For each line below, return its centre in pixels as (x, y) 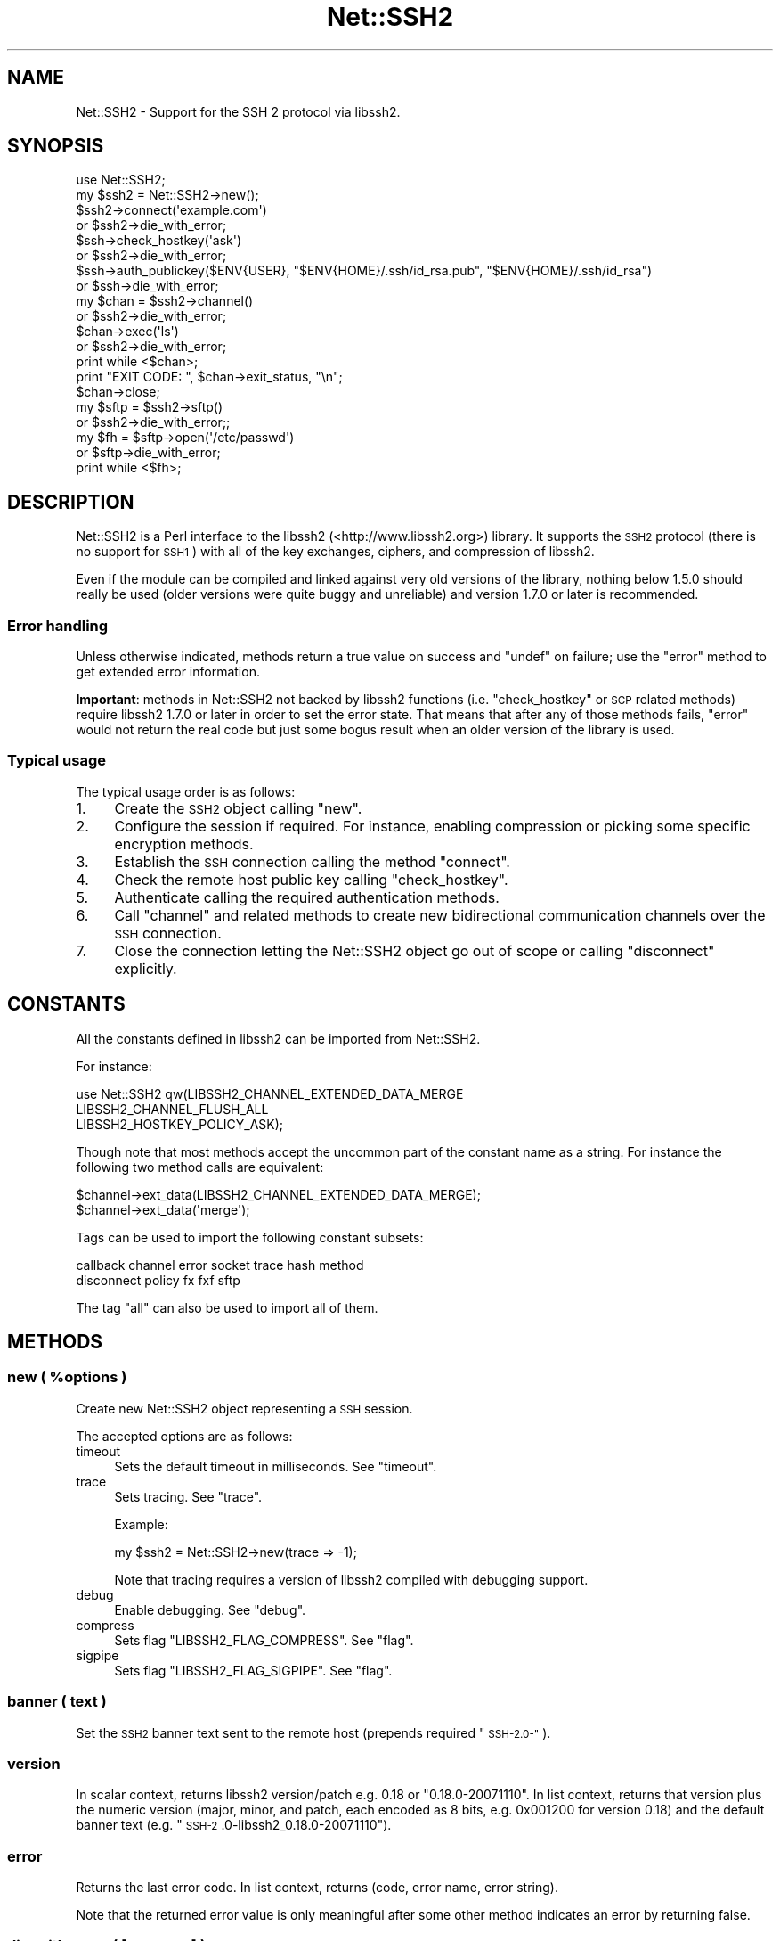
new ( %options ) (67, 1377)
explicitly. (146, 968)
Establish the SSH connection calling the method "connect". (312, 861)
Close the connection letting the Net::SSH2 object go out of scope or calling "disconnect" (414, 950)
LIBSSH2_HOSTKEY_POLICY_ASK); (180, 1124)
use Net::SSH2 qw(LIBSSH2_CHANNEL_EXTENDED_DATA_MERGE (270, 1093)
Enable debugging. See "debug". (210, 1609)
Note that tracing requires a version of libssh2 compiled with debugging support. (351, 1579)
